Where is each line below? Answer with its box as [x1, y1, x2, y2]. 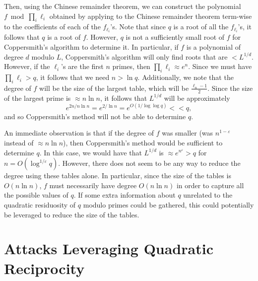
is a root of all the [173, 21, 229, 32]
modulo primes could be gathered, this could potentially [83, 199, 254, 210]
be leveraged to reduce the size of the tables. [4, 209, 139, 219]
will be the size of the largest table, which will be [39, 82, 189, 93]
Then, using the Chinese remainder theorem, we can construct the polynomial [4, 1, 241, 11]
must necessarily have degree [49, 180, 137, 190]
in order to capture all [176, 180, 244, 190]
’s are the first [61, 61, 104, 71]
